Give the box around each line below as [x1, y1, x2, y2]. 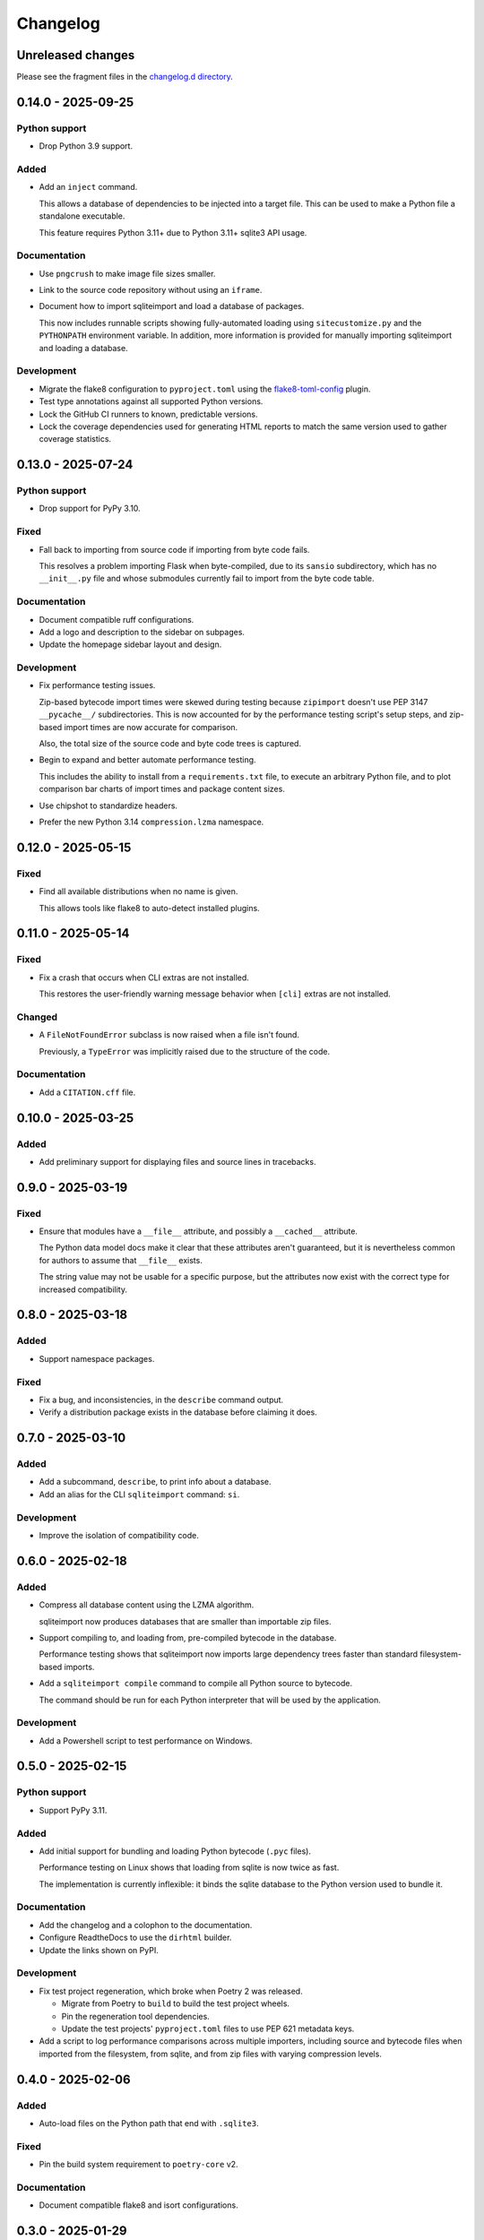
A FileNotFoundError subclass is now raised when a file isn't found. [39, 1030, 300, 1040]
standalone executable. [39, 211, 125, 221]
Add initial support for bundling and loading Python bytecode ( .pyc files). [39, 1846, 311, 1857]
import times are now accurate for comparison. [64, 721, 238, 732]
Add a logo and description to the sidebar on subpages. [39, 626, 246, 637]
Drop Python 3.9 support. [39, 141, 134, 151]
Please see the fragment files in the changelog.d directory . [16, 72, 233, 82]
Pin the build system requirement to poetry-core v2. [39, 2159, 238, 2170]
